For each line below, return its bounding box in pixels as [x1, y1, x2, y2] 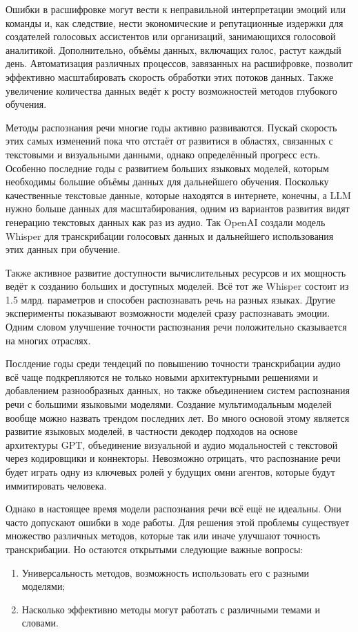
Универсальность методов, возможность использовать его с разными [21, 565, 310, 579]
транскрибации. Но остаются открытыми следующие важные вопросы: [6, 541, 304, 556]
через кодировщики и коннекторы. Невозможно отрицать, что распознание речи [6, 451, 341, 465]
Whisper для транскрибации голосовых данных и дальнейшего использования [6, 228, 334, 243]
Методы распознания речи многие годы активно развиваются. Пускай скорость [6, 120, 337, 134]
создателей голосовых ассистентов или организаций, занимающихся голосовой [6, 29, 336, 44]
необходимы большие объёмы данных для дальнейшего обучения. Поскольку [6, 174, 329, 189]
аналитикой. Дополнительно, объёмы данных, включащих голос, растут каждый [6, 42, 341, 57]
